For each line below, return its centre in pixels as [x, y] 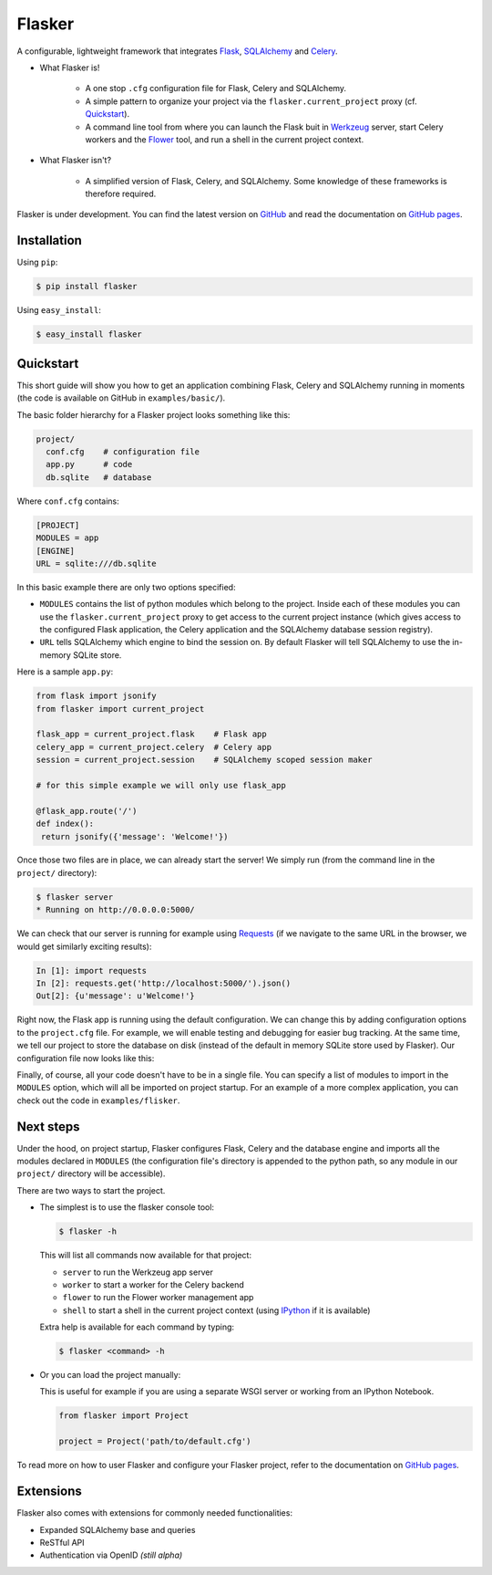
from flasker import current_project [120, 709]
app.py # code [89, 464]
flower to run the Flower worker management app [158, 1298]
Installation [49, 240]
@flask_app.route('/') [87, 811]
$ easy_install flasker [89, 334]
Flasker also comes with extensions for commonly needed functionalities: [155, 1513]
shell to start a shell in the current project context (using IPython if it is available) [216, 1310]
